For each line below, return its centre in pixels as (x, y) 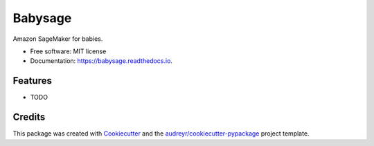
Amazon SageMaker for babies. (58, 39)
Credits (29, 117)
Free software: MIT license (68, 51)
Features (32, 81)
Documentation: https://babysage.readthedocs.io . (101, 61)
